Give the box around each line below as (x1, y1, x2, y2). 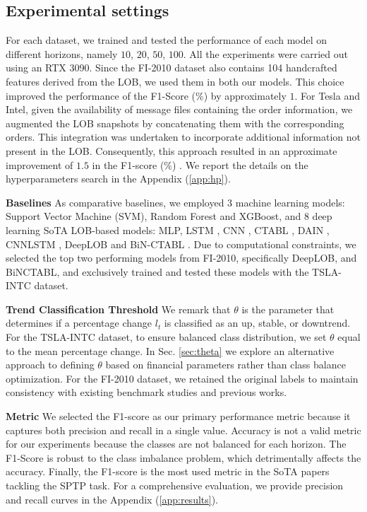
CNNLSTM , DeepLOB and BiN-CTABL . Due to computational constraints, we (6, 236, 356, 251)
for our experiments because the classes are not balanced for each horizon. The (6, 436, 347, 451)
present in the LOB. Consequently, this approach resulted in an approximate (6, 143, 337, 158)
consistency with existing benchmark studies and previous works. (6, 385, 287, 400)
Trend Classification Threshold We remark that (6, 301, 231, 316)
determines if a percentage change (6, 315, 152, 330)
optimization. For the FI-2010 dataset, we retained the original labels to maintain (6, 371, 359, 385)
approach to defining (6, 357, 95, 372)
